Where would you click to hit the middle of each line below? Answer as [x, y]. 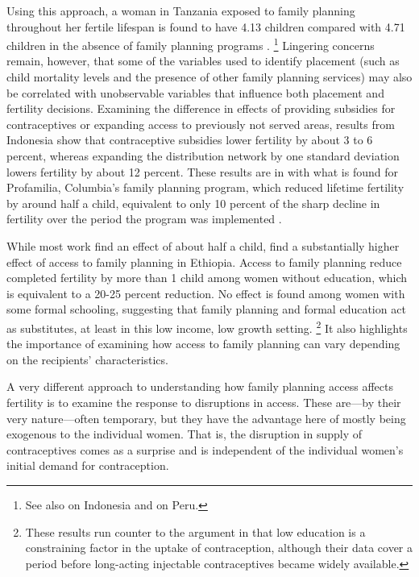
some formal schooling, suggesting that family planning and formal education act [206, 309]
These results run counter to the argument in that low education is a [195, 531]
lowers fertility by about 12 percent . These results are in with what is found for [202, 171]
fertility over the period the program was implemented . [144, 219]
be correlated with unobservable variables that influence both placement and [195, 92]
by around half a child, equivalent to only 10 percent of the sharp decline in [193, 203]
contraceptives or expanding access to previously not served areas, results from [201, 124]
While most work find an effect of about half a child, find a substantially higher [203, 245]
